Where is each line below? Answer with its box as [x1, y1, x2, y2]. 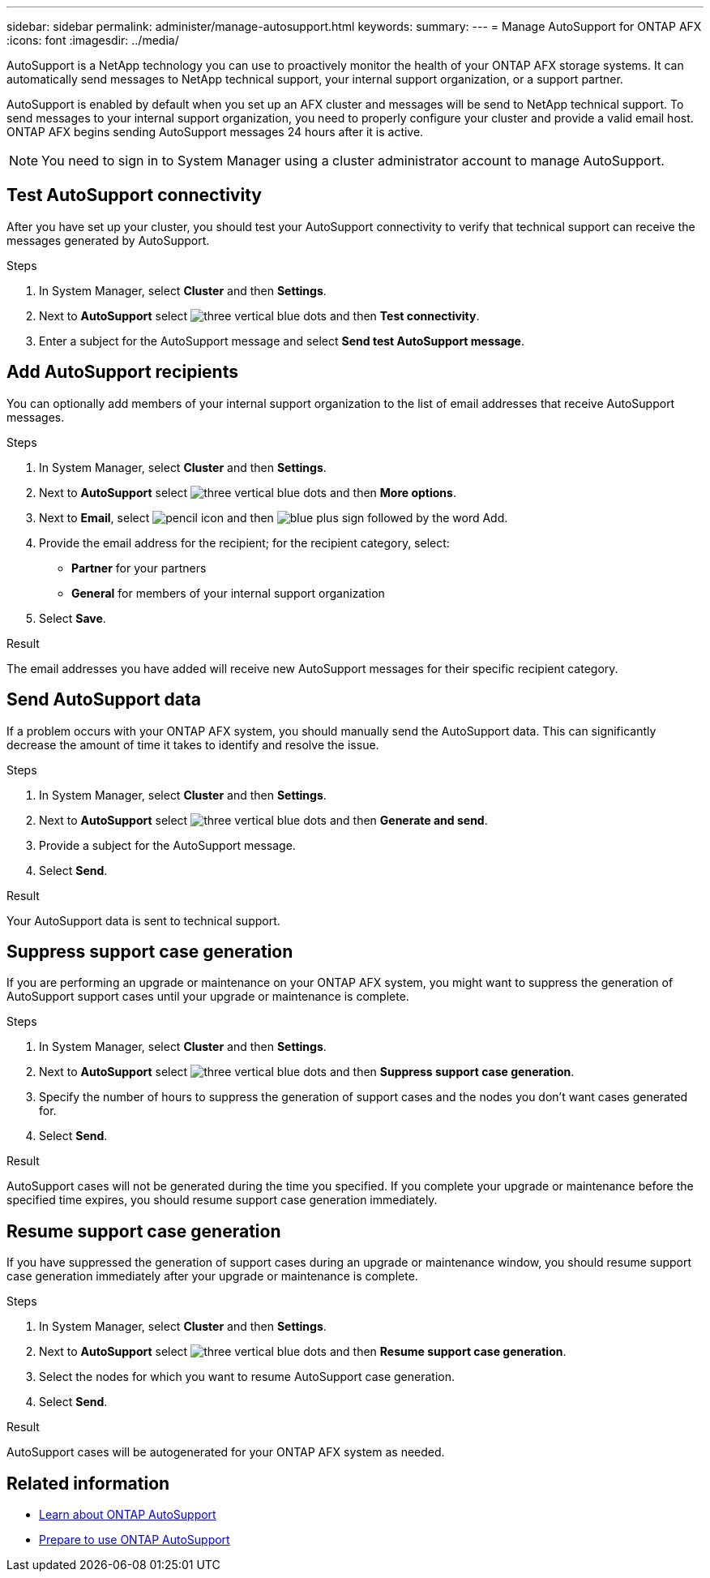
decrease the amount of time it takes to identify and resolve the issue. [6, 737, 379, 752]
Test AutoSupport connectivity [6, 185, 262, 206]
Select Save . [39, 611, 106, 625]
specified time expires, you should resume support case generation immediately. [6, 1193, 438, 1207]
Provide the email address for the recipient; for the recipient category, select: [39, 535, 450, 550]
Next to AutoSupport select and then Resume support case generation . [39, 1344, 567, 1359]
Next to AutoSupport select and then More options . [39, 485, 456, 500]
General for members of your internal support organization [71, 585, 385, 600]
